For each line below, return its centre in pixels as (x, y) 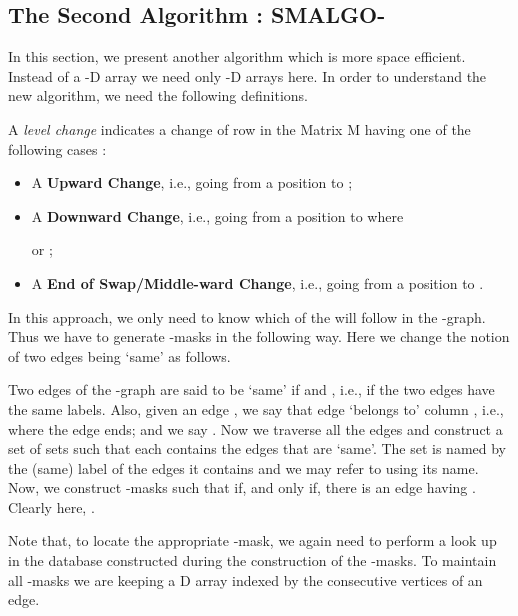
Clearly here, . (51, 506)
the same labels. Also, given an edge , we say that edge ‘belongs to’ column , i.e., (256, 408)
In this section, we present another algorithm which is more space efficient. (237, 56)
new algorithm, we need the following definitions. (158, 95)
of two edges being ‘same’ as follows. (119, 355)
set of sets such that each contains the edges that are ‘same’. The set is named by (257, 448)
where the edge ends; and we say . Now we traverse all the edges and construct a (255, 428)
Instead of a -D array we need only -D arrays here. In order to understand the (247, 75)
